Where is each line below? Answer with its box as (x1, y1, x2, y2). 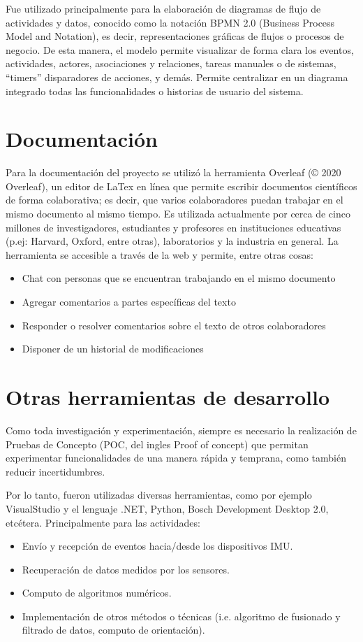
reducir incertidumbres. (6, 464, 105, 478)
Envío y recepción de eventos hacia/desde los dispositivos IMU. (22, 538, 293, 553)
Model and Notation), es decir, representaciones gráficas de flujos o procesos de (6, 29, 344, 43)
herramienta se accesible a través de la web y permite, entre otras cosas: (6, 247, 313, 262)
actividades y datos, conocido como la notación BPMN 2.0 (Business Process (6, 15, 335, 29)
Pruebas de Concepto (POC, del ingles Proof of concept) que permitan (6, 436, 309, 451)
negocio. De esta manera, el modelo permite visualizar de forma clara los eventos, (6, 42, 354, 57)
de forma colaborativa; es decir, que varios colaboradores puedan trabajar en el (6, 192, 343, 207)
